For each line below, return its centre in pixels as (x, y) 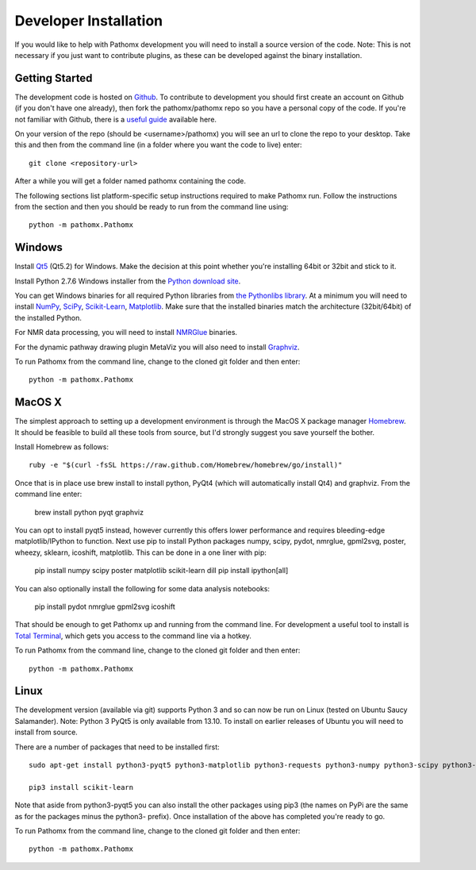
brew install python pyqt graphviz (89, 512)
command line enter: (48, 494)
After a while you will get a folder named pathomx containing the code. (130, 181)
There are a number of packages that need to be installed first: (117, 747)
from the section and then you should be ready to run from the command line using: (152, 206)
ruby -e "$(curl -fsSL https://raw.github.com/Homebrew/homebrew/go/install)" (186, 465)
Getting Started (54, 78)
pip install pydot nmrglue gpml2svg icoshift (105, 606)
